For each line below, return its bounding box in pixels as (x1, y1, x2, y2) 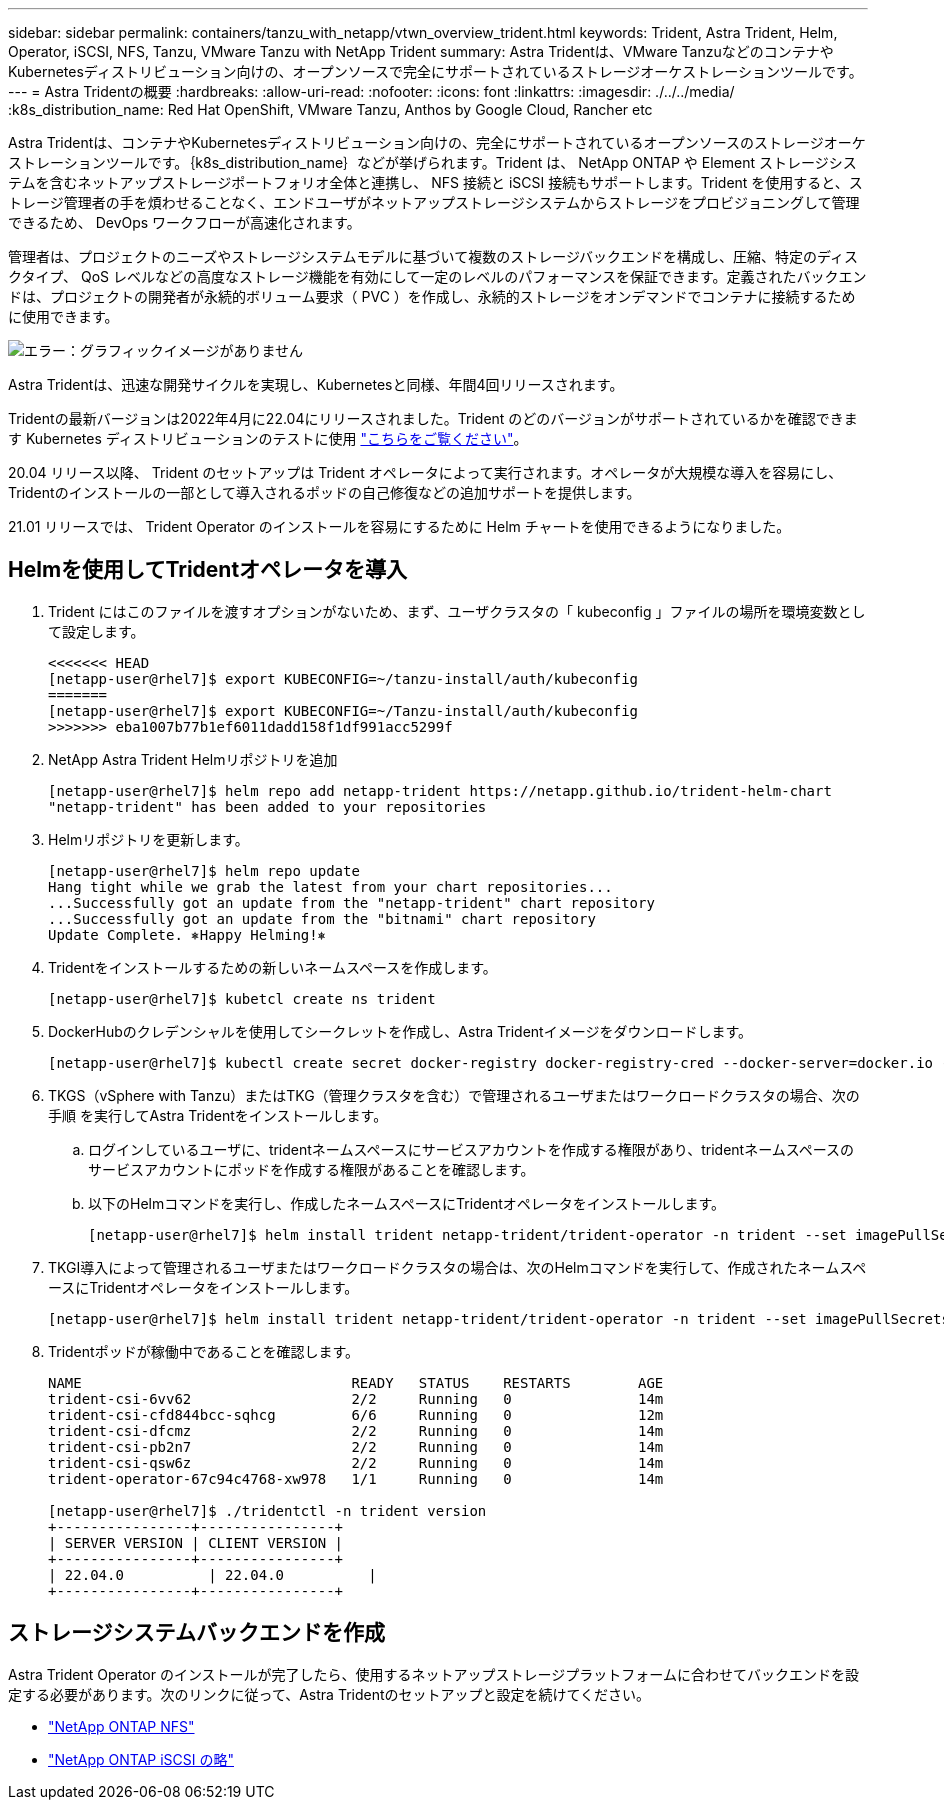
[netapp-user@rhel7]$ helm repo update (48, 862, 360, 879)
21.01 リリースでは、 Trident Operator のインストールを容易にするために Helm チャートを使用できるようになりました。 (8, 518, 791, 535)
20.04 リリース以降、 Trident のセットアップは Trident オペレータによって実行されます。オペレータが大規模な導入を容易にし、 (8, 464, 843, 481)
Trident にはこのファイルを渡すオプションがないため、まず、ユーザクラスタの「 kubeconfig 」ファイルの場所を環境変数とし (48, 602, 866, 620)
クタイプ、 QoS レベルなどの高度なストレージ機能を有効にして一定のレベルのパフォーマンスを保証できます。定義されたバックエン (8, 268, 867, 285)
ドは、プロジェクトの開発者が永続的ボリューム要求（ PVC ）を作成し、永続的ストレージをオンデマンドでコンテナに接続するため (8, 288, 856, 305)
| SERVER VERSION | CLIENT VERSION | (48, 1534, 344, 1551)
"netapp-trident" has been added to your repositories (48, 798, 487, 815)
